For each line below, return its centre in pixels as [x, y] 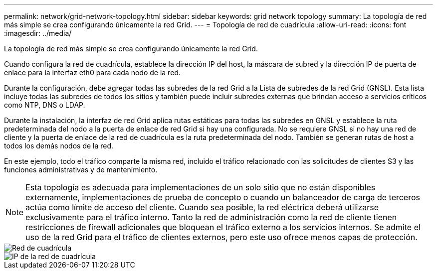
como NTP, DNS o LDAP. [45, 105]
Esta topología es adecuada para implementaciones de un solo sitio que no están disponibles [201, 187]
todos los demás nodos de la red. [59, 146]
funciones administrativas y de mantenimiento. [81, 170]
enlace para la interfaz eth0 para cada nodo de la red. [92, 72]
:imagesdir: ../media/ [38, 33]
